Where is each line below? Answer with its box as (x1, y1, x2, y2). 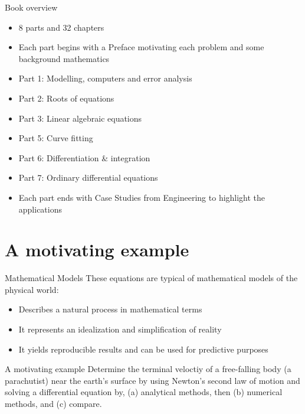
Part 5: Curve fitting (18, 132, 93, 144)
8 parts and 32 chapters (18, 21, 104, 33)
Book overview (5, 1, 58, 13)
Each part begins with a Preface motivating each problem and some (18, 41, 264, 53)
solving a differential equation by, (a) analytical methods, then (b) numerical (5, 386, 283, 398)
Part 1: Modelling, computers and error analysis (18, 72, 192, 84)
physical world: (5, 283, 59, 295)
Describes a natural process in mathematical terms (18, 303, 202, 315)
